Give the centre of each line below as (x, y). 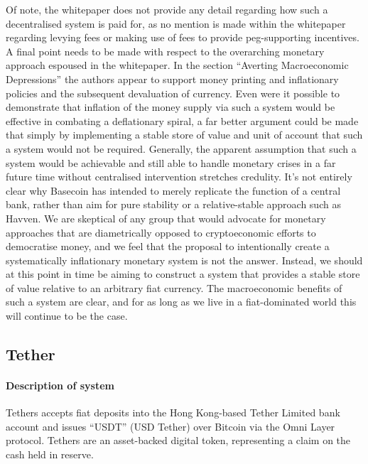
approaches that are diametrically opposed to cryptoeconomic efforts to (161, 232)
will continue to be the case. (67, 316)
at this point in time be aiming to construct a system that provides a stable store (183, 274)
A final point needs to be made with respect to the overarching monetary (165, 51)
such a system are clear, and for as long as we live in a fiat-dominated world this (181, 302)
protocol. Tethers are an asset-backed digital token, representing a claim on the (178, 440)
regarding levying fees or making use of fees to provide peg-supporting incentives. (183, 37)
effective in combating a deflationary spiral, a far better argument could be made (182, 120)
